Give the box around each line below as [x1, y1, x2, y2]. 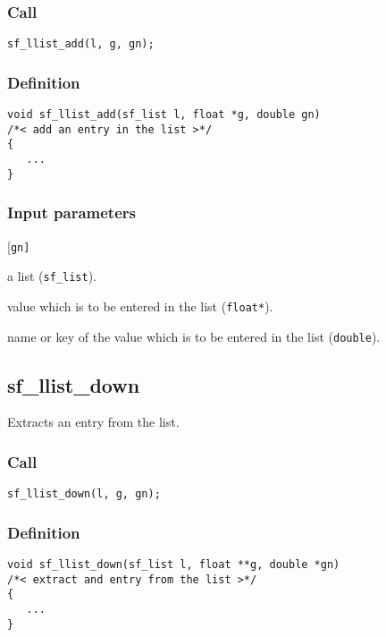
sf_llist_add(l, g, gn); [7, 38, 155, 51]
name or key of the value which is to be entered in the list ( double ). [7, 327, 381, 345]
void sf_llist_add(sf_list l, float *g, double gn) [7, 108, 321, 122]
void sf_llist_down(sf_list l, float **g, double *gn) [7, 558, 340, 572]
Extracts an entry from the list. [7, 412, 180, 431]
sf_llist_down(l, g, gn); [7, 488, 161, 501]
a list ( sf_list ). [7, 267, 96, 285]
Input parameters [7, 201, 136, 224]
